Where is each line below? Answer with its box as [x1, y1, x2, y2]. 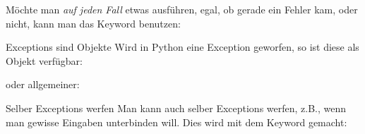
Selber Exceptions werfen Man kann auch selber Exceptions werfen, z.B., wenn [6, 100, 347, 115]
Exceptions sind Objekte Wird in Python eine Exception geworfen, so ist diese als [6, 39, 359, 54]
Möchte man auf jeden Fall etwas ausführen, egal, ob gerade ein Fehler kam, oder [6, 2, 358, 16]
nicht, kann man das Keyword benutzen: [6, 16, 181, 30]
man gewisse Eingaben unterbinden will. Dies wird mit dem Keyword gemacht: [6, 114, 347, 129]
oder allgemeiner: [6, 77, 80, 92]
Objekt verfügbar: [6, 53, 83, 68]
